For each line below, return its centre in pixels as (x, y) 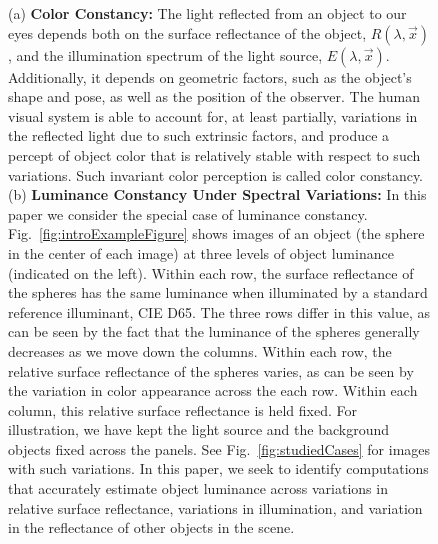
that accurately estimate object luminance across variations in (198, 488)
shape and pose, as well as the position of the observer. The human (214, 96)
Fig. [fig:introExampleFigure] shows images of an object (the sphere (216, 233)
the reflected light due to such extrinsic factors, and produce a (199, 135)
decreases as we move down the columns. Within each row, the (200, 350)
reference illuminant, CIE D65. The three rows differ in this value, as (219, 311)
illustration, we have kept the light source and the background (199, 429)
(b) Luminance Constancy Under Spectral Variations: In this (217, 194)
